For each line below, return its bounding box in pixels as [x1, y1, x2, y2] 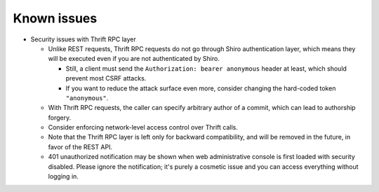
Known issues [13, 11, 98, 26]
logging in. [48, 172, 79, 181]
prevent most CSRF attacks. [65, 74, 147, 83]
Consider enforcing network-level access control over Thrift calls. [48, 123, 238, 132]
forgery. [48, 113, 72, 122]
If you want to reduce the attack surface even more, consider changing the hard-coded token [65, 84, 336, 92]
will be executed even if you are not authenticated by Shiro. [48, 55, 220, 63]
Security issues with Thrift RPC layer [30, 35, 136, 43]
